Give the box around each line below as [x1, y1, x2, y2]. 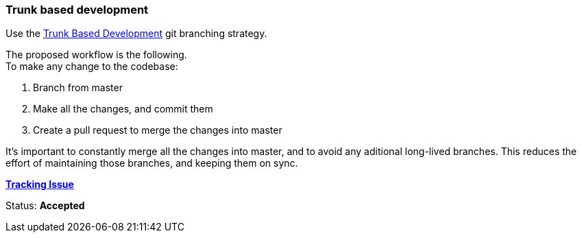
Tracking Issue [5, 178, 74, 191]
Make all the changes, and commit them [33, 103, 213, 115]
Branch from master [33, 82, 123, 94]
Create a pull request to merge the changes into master [33, 124, 282, 136]
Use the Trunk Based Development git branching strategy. [5, 27, 267, 40]
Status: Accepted [5, 200, 85, 212]
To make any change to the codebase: [5, 60, 178, 73]
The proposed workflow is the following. [5, 49, 187, 61]
